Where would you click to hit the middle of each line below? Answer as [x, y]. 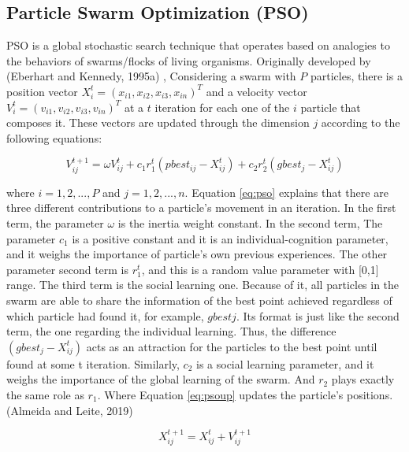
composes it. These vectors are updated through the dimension [158, 122]
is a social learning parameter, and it [285, 363]
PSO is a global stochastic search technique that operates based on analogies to [198, 45]
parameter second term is [68, 269]
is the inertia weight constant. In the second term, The [250, 222]
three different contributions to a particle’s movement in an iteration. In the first [201, 207]
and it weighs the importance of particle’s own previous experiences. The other [197, 254]
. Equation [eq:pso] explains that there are [286, 192]
